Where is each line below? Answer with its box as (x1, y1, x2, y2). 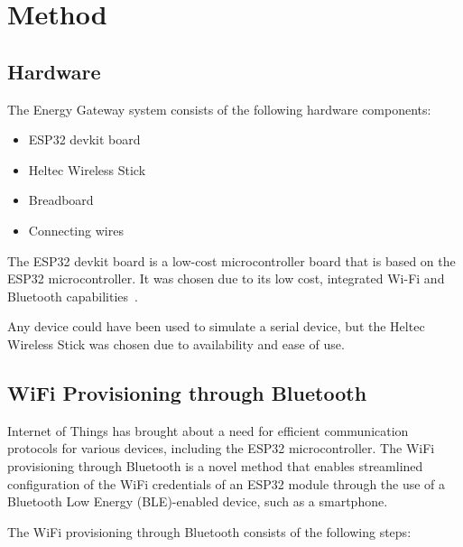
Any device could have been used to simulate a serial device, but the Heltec (7, 317, 425, 336)
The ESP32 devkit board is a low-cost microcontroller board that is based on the (7, 251, 456, 270)
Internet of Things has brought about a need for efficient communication (7, 421, 409, 440)
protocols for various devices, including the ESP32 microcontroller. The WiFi (7, 439, 435, 458)
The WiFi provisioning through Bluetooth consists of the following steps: (7, 522, 412, 541)
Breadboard (28, 190, 94, 209)
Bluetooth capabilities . (7, 286, 138, 305)
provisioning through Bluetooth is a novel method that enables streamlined (7, 456, 423, 475)
